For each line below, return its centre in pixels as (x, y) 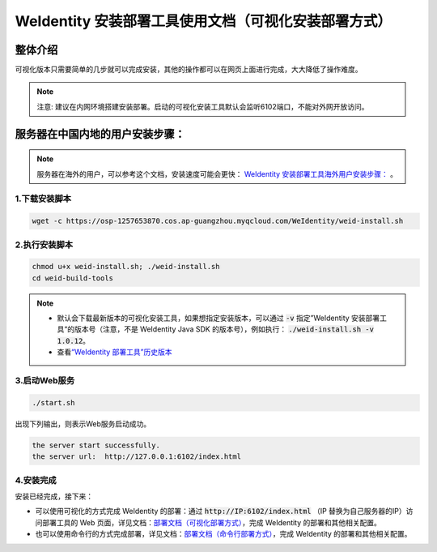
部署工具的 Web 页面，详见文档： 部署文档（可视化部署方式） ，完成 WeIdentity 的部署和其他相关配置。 (212, 522)
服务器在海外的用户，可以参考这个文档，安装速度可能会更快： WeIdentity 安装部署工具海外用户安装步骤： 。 (217, 173)
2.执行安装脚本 (44, 245)
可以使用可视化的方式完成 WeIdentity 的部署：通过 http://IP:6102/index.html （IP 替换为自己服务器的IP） (221, 511)
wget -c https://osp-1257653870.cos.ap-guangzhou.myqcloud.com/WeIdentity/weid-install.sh (218, 221)
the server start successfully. (96, 445)
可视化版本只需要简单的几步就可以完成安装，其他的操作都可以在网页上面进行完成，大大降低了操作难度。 (189, 70)
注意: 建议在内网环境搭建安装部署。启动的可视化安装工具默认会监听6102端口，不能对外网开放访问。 (203, 106)
